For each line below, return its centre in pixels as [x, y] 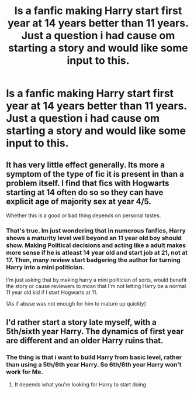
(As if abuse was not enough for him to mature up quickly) [76, 304]
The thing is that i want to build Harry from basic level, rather [94, 357]
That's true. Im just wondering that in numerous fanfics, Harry [96, 231]
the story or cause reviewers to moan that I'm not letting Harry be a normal [96, 286]
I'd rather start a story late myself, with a [81, 322]
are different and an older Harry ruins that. [85, 340]
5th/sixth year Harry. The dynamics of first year [95, 331]
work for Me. [25, 372]
